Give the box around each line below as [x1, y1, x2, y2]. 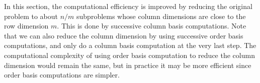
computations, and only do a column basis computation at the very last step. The [4, 40, 256, 50]
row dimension [4, 20, 49, 31]
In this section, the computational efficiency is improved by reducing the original [4, 1, 252, 11]
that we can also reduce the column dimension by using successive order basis [4, 30, 243, 40]
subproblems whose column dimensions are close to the [76, 10, 246, 21]
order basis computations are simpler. [4, 69, 120, 80]
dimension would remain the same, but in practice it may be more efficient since [4, 59, 251, 70]
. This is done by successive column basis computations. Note [57, 20, 246, 31]
